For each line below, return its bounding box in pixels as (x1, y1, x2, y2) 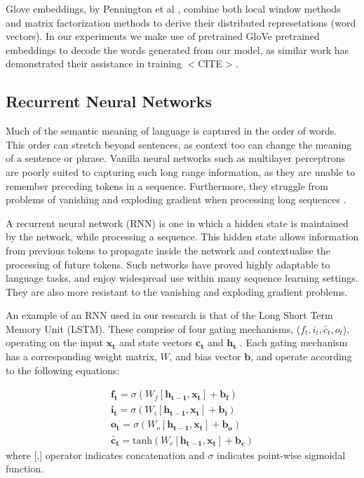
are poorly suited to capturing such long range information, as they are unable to (6, 164, 356, 179)
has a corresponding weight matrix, (6, 349, 157, 364)
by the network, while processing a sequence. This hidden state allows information (6, 229, 359, 244)
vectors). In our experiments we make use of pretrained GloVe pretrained (6, 29, 320, 43)
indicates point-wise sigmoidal (217, 447, 346, 462)
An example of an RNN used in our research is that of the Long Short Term (6, 308, 333, 322)
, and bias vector (169, 349, 241, 364)
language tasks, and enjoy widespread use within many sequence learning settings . (6, 271, 358, 285)
